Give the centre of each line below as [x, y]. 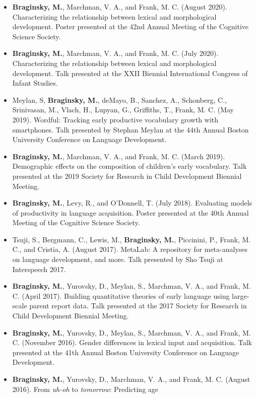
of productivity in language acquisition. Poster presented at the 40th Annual [131, 212]
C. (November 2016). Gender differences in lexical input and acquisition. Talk [132, 342]
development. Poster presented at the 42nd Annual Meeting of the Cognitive [131, 26]
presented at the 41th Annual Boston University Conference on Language [126, 352]
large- [241, 295]
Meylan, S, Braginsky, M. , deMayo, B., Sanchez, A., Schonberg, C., [119, 99]
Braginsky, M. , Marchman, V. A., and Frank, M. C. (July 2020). [115, 53]
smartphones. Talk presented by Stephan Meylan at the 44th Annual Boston [131, 129]
